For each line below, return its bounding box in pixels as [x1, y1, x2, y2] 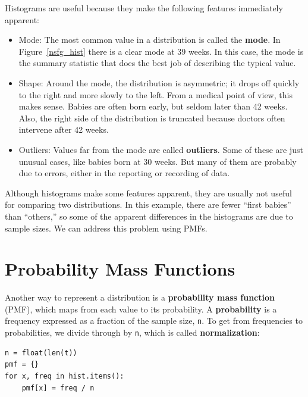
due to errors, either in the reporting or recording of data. [18, 167, 230, 179]
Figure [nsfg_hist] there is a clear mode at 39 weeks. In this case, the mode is [18, 45, 304, 57]
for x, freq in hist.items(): [5, 371, 124, 380]
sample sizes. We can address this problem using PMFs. [5, 221, 208, 234]
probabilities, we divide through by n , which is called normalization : [5, 326, 260, 339]
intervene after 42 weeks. [18, 123, 109, 136]
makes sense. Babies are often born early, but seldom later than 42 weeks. [18, 100, 288, 112]
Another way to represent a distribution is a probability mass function [5, 291, 275, 304]
